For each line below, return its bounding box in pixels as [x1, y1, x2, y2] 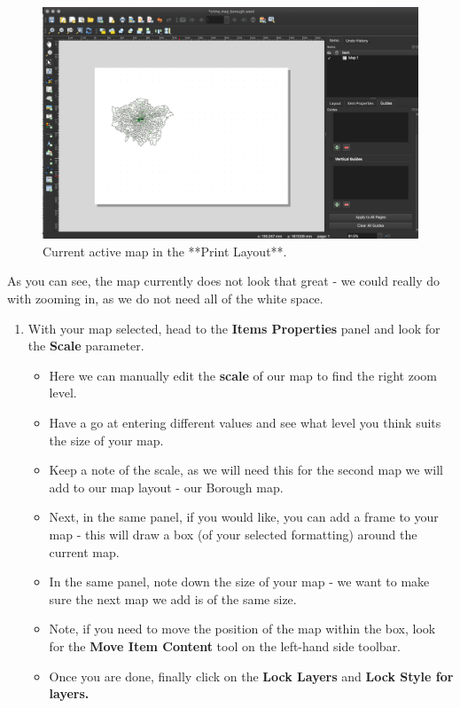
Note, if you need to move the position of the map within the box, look [49, 619, 436, 638]
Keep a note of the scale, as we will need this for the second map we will [49, 460, 443, 479]
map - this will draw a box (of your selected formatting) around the [49, 524, 417, 543]
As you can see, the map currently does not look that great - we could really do [7, 271, 441, 290]
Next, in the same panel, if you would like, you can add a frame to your [49, 507, 439, 526]
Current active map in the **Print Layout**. [43, 241, 287, 260]
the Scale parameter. [27, 336, 144, 355]
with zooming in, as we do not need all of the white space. [7, 289, 324, 308]
